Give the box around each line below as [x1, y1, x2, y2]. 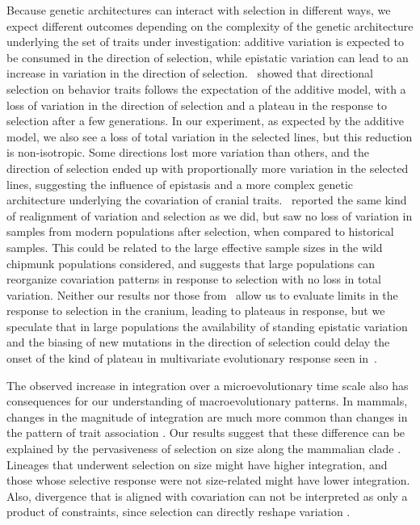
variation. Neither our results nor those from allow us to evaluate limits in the [6, 286, 398, 303]
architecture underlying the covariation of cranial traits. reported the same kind [6, 191, 407, 208]
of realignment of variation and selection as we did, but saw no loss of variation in [6, 207, 413, 224]
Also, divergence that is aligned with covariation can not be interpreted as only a [6, 487, 408, 504]
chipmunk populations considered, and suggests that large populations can [6, 254, 375, 271]
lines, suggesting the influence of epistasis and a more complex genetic [6, 175, 354, 192]
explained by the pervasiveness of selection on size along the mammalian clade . [6, 440, 401, 457]
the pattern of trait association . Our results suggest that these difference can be [6, 424, 405, 441]
